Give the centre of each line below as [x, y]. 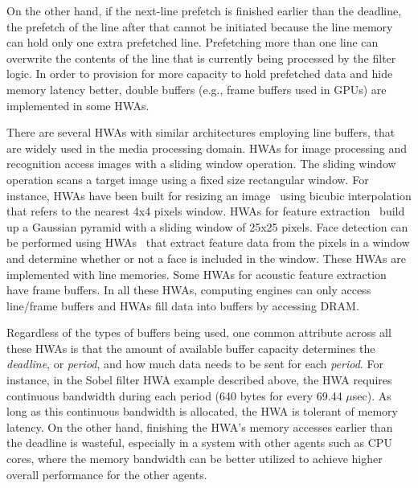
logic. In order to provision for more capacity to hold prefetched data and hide [200, 74]
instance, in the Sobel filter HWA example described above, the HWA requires [199, 380]
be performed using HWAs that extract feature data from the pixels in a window [208, 242]
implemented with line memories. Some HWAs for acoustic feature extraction [197, 274]
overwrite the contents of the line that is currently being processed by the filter [201, 57]
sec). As [372, 395]
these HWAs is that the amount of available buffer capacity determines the [191, 348]
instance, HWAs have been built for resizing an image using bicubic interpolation [209, 195]
